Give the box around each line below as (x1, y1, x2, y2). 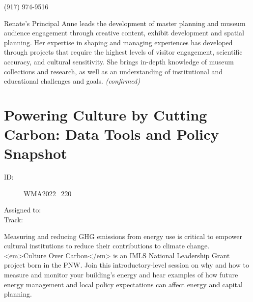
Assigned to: (4, 205, 41, 215)
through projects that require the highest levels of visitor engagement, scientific (4, 47, 243, 57)
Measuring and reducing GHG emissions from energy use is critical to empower (4, 231, 243, 241)
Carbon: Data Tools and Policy (4, 124, 219, 144)
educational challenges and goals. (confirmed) (4, 76, 140, 86)
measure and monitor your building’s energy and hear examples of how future (4, 270, 238, 279)
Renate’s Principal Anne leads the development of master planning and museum (4, 18, 246, 28)
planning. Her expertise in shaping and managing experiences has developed (4, 37, 233, 47)
